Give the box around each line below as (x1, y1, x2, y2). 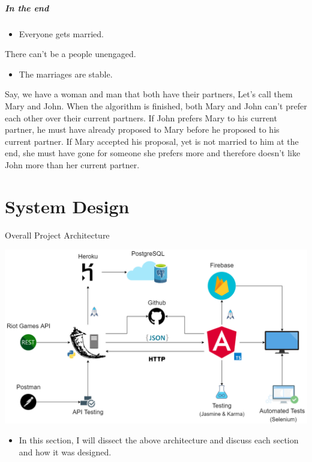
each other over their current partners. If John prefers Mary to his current (5, 111, 277, 124)
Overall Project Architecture (5, 228, 110, 241)
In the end (5, 1, 49, 14)
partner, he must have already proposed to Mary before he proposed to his (5, 123, 280, 136)
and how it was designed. (19, 445, 112, 458)
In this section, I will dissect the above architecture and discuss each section (19, 434, 299, 446)
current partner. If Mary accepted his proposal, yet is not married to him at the (5, 135, 299, 147)
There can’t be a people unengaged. (5, 47, 136, 60)
